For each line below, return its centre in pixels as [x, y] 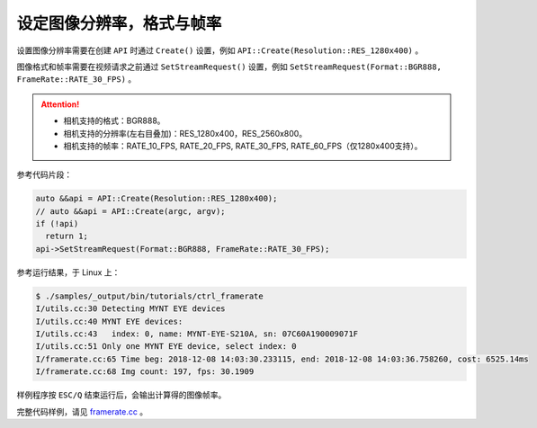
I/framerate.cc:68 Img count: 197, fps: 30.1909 [145, 372]
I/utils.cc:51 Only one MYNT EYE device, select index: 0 [166, 347]
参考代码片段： [44, 174]
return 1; [67, 236]
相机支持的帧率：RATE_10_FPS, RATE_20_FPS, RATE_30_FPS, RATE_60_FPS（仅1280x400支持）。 [243, 146]
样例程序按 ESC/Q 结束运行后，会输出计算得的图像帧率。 [121, 395]
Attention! [60, 104]
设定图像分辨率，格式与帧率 [119, 23]
